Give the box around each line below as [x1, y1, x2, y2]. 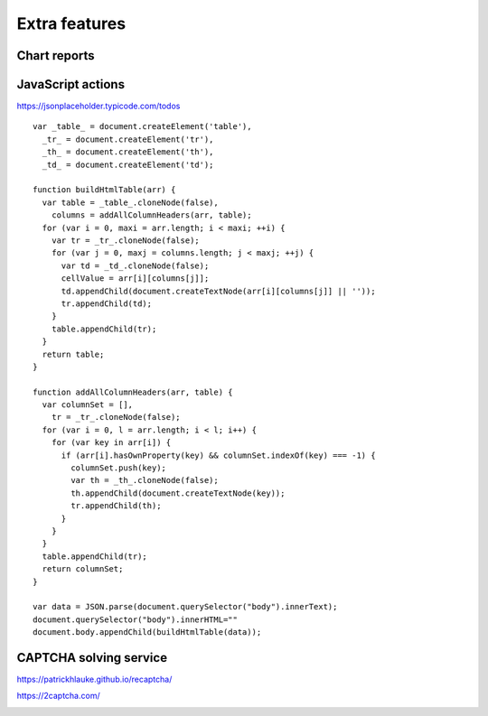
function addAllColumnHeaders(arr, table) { [33, 386, 234, 397]
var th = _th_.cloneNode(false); [70, 475, 219, 486]
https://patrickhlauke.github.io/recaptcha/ [16, 674, 173, 684]
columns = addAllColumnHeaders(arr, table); [51, 210, 252, 220]
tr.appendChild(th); [70, 501, 162, 511]
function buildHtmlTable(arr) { [33, 185, 176, 195]
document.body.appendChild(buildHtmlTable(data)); [33, 628, 262, 637]
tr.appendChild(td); [61, 298, 153, 309]
